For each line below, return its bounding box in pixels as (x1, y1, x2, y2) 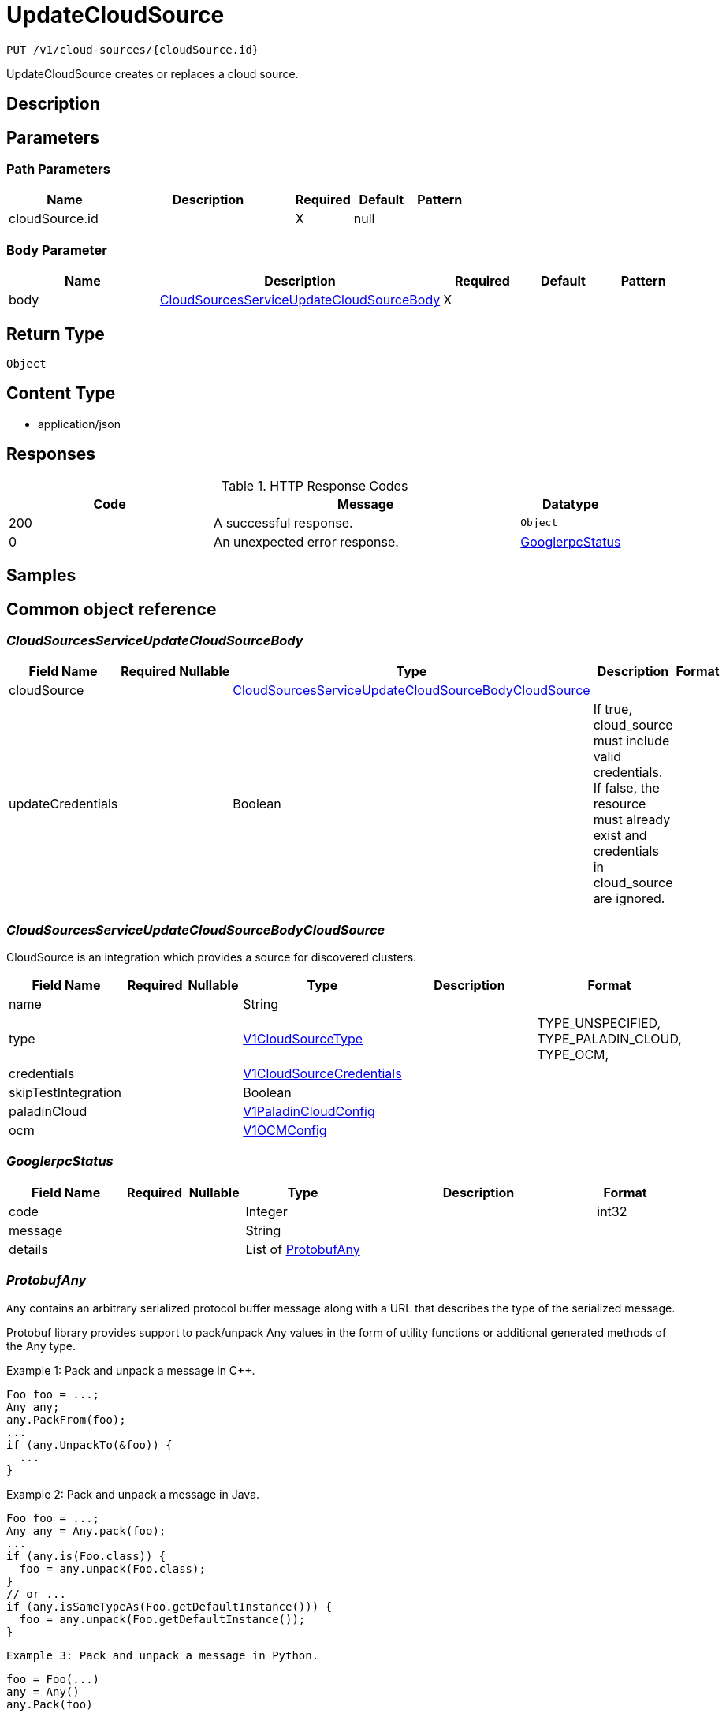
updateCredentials (9, 796, 118, 812)
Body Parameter (6, 241, 107, 258)
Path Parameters (6, 161, 110, 177)
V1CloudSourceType (243, 1031, 363, 1047)
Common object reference (6, 599, 217, 619)
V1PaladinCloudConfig (243, 1103, 375, 1120)
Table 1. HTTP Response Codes (222, 477, 408, 494)
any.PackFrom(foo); (6, 1413, 126, 1426)
